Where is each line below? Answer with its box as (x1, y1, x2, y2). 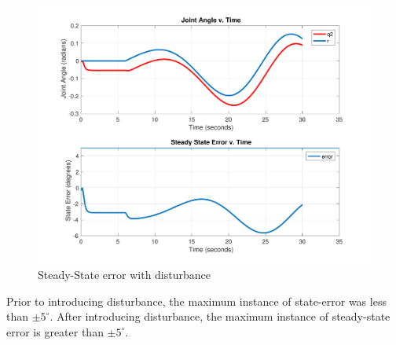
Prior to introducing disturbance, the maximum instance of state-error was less (6, 292, 387, 309)
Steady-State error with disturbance (38, 266, 211, 283)
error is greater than (6, 323, 104, 339)
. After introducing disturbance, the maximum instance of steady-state (49, 308, 390, 325)
